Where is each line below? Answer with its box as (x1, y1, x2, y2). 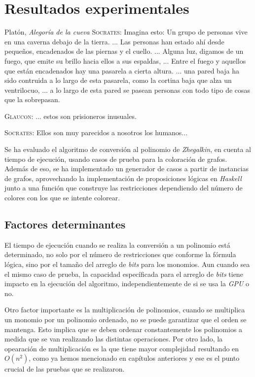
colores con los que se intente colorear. (4, 192, 120, 203)
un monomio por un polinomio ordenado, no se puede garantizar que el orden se (4, 314, 247, 324)
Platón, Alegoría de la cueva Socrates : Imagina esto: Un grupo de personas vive (4, 27, 248, 37)
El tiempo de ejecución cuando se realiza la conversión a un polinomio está (4, 239, 230, 250)
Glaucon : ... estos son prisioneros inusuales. (4, 111, 137, 121)
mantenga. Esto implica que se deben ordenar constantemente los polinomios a (4, 324, 243, 334)
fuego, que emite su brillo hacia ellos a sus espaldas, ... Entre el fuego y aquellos (4, 55, 246, 66)
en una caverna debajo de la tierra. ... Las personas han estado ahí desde (4, 36, 224, 46)
